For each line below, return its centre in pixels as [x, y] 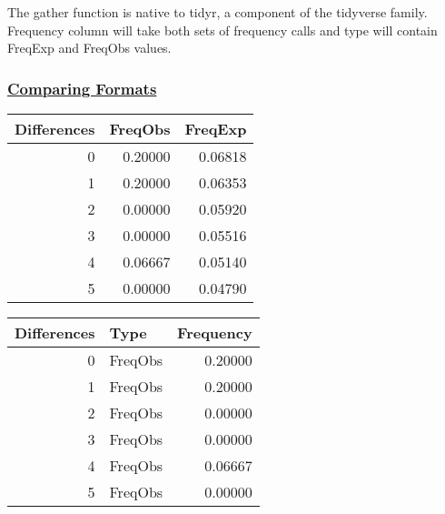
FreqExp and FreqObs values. [89, 48]
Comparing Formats [82, 88]
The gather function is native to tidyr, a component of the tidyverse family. [218, 12]
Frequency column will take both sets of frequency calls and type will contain [222, 30]
